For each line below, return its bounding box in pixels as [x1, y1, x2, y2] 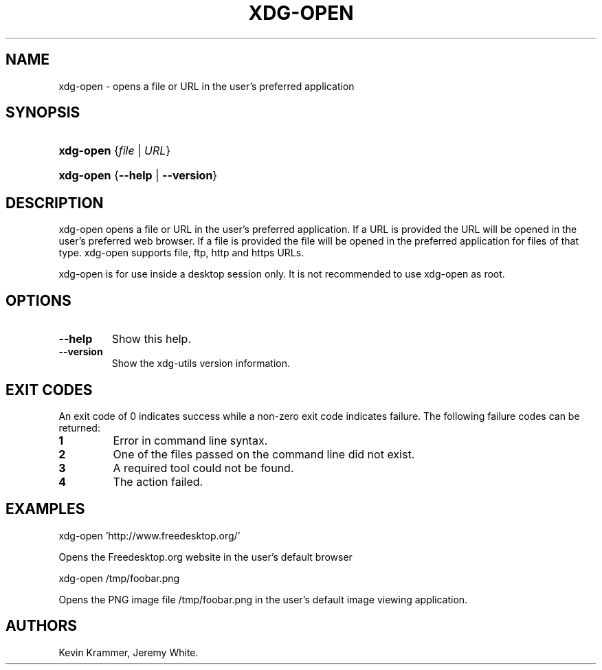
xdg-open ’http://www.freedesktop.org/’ [58, 529, 241, 541]
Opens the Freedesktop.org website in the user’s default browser [58, 550, 353, 563]
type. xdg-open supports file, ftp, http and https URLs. [58, 247, 304, 259]
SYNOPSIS [5, 104, 80, 122]
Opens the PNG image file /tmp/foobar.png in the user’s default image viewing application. [58, 593, 468, 605]
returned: [58, 421, 100, 434]
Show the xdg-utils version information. [111, 357, 290, 370]
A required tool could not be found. [113, 460, 294, 475]
